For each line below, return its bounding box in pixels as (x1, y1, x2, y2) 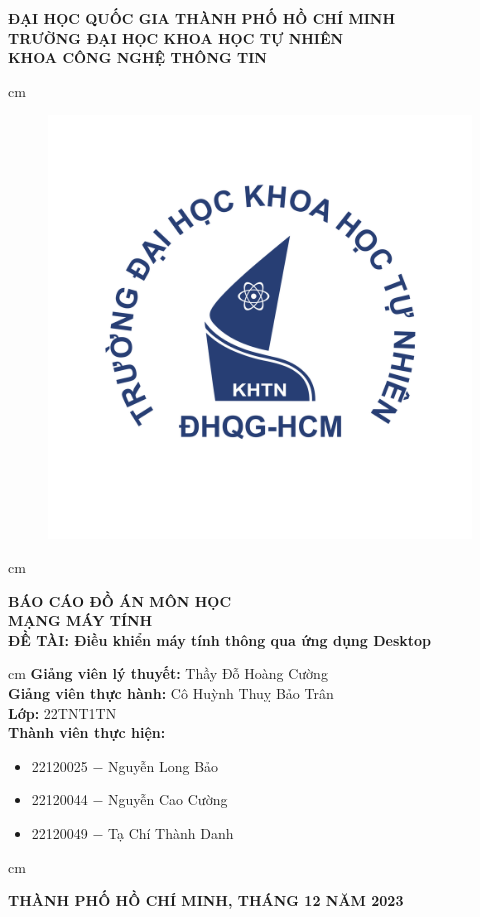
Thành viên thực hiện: (8, 722, 166, 743)
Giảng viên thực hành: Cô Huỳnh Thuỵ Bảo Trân (8, 682, 334, 703)
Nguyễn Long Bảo (108, 755, 219, 776)
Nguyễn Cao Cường (108, 789, 228, 810)
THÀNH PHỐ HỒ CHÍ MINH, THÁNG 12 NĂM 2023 (8, 890, 404, 911)
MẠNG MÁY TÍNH (8, 610, 153, 631)
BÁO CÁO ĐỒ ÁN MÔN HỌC (8, 590, 232, 611)
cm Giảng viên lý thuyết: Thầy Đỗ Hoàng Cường (8, 663, 328, 684)
